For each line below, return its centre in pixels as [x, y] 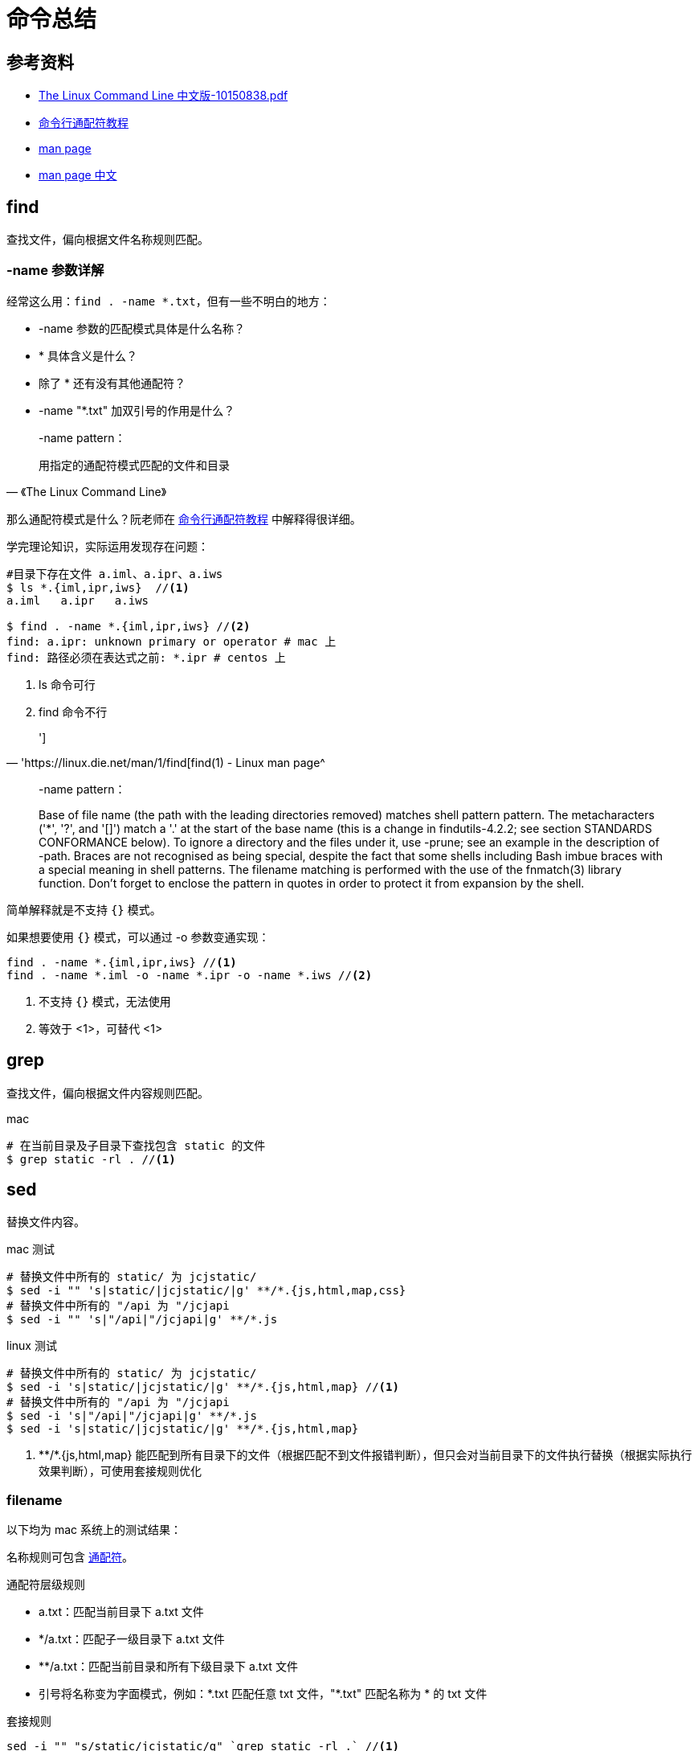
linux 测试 [32, 1346]
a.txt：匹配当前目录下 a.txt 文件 [121, 1612]
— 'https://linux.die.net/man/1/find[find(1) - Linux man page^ [166, 762]
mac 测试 [31, 1249]
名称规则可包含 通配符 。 [70, 1557]
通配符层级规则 [46, 1585]
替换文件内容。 [46, 1222]
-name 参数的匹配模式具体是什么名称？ [142, 328]
